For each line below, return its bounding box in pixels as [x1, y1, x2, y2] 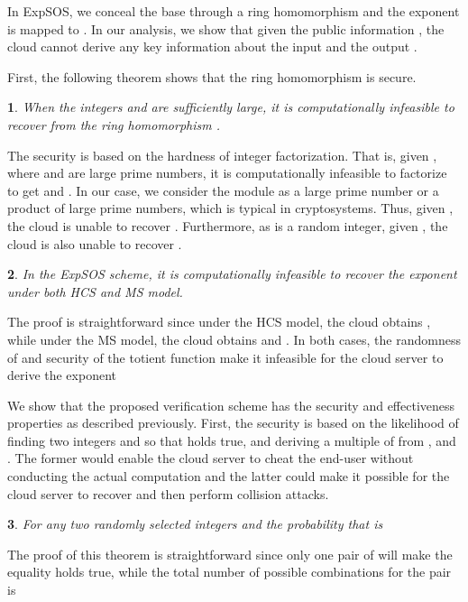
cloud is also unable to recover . [7, 234, 182, 253]
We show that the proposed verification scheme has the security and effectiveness [7, 395, 455, 414]
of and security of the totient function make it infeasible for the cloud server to [7, 347, 444, 366]
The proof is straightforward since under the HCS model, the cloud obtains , [7, 312, 431, 331]
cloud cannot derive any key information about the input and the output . [7, 37, 418, 56]
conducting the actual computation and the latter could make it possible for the [7, 467, 450, 486]
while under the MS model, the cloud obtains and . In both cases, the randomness [7, 329, 461, 348]
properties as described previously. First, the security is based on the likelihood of [7, 413, 459, 432]
